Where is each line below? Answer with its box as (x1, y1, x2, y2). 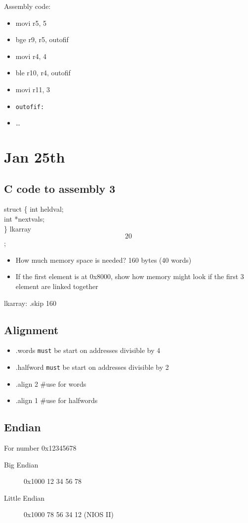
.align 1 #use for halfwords (15, 395, 98, 406)
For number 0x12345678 (4, 443, 77, 453)
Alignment (4, 322, 59, 337)
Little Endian (4, 492, 45, 503)
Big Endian (4, 459, 39, 469)
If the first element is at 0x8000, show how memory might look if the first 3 (15, 271, 244, 282)
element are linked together (15, 281, 98, 291)
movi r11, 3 (15, 84, 50, 94)
